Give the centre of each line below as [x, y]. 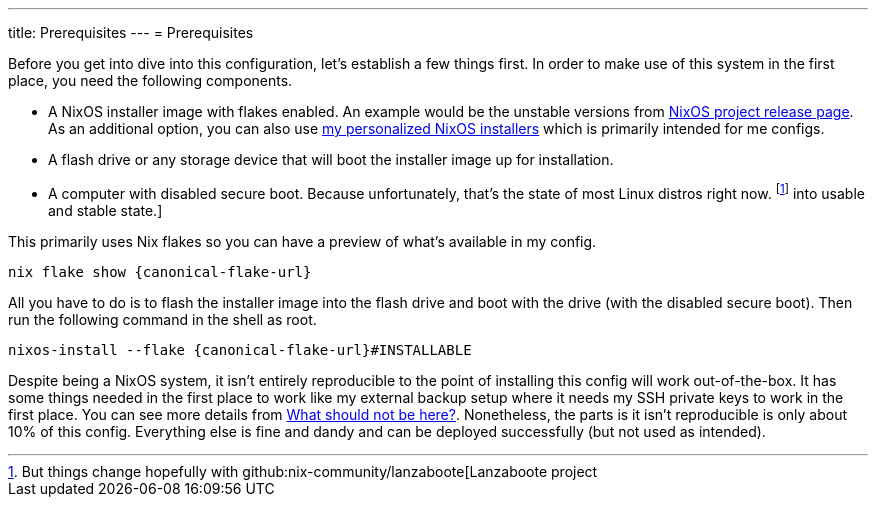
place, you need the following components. [150, 80]
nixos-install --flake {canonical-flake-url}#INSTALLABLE [240, 349]
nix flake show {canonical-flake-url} [160, 271]
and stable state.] [105, 210]
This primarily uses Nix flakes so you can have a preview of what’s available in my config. [302, 241]
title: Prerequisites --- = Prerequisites [131, 32]
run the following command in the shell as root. [162, 319]
